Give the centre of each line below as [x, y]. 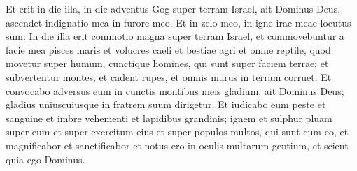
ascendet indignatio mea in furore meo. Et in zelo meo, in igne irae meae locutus [178, 22]
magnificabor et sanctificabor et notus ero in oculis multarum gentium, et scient [177, 145]
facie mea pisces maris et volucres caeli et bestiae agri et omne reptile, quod [168, 49]
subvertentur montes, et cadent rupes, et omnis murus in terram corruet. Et [169, 76]
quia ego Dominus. [45, 159]
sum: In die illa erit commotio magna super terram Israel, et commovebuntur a [175, 36]
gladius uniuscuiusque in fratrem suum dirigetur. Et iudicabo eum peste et [166, 104]
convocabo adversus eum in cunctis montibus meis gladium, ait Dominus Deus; [175, 90]
